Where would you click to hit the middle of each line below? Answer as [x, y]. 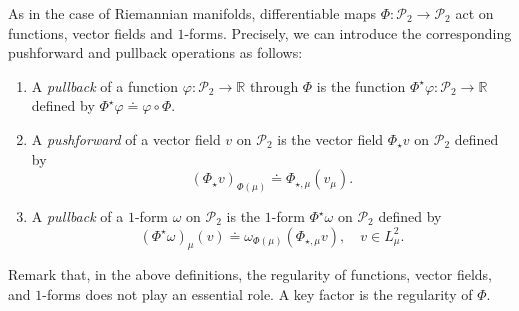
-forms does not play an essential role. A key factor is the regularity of [257, 294]
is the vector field [330, 138]
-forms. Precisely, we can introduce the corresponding [348, 32]
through [274, 85]
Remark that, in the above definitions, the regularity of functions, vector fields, [250, 274]
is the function [361, 85]
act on [474, 13]
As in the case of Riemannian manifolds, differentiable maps [192, 13]
